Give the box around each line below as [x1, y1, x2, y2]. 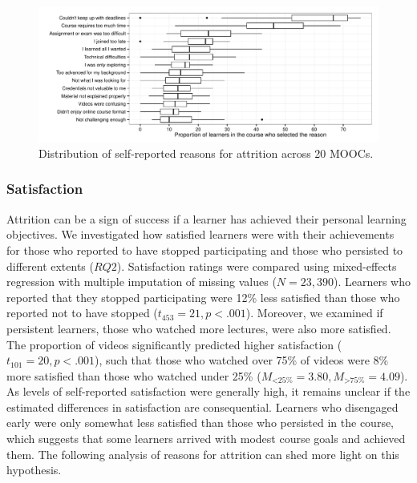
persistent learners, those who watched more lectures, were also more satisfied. [6, 320, 391, 336]
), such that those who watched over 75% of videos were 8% [95, 352, 389, 368]
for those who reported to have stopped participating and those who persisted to [6, 241, 403, 258]
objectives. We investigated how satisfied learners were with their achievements [6, 226, 395, 243]
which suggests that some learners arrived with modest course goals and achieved [6, 430, 406, 447]
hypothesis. [6, 461, 62, 478]
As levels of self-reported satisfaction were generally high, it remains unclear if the [6, 383, 411, 400]
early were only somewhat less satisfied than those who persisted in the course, [6, 414, 395, 431]
